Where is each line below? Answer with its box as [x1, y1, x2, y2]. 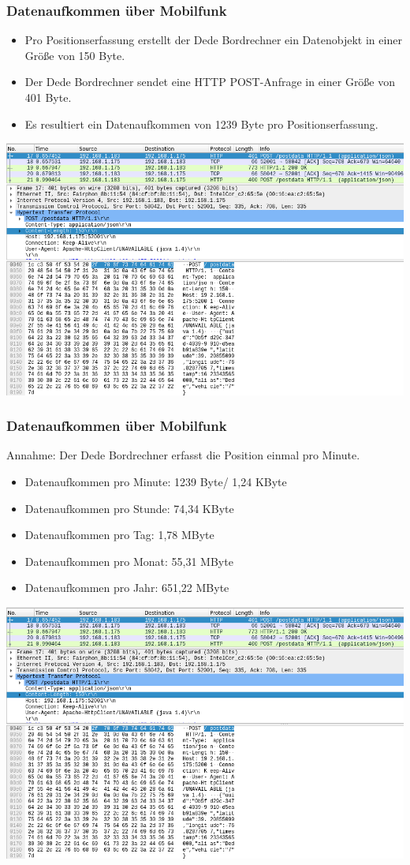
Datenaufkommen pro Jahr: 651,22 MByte [24, 579, 229, 596]
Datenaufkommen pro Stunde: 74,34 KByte [24, 500, 234, 516]
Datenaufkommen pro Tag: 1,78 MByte [24, 526, 214, 543]
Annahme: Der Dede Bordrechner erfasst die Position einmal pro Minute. [6, 447, 360, 463]
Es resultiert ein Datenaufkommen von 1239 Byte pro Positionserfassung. [24, 115, 378, 132]
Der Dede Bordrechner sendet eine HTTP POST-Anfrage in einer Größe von [24, 73, 396, 90]
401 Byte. [24, 89, 72, 105]
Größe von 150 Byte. [24, 47, 125, 63]
